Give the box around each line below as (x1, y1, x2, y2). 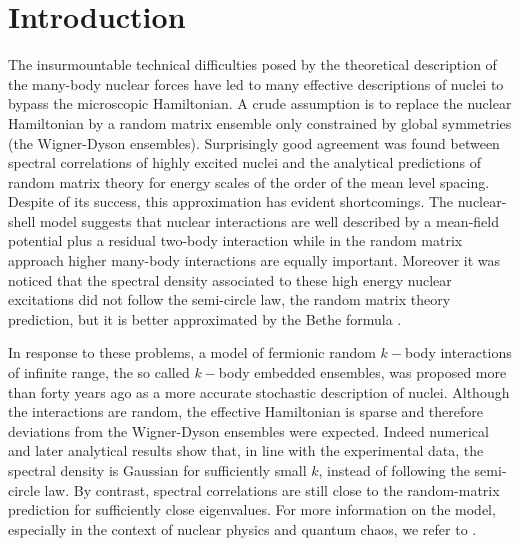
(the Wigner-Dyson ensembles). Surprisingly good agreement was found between (8, 132, 500, 153)
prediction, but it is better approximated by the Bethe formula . (8, 308, 402, 329)
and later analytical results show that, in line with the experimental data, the (8, 440, 484, 461)
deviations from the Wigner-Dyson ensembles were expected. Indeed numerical (8, 420, 489, 441)
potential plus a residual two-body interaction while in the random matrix (8, 230, 463, 251)
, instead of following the (318, 460, 470, 480)
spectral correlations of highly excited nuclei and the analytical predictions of (8, 152, 481, 173)
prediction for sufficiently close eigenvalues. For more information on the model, (8, 499, 496, 520)
